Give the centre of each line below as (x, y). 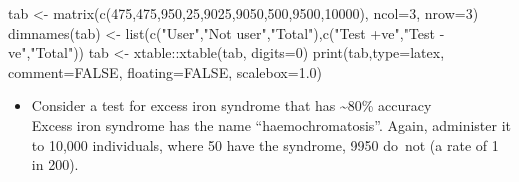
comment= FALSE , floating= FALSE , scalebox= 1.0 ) (165, 71)
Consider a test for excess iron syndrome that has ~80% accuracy (231, 105)
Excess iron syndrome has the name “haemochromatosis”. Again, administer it (271, 124)
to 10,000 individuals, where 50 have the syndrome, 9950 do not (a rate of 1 (265, 144)
